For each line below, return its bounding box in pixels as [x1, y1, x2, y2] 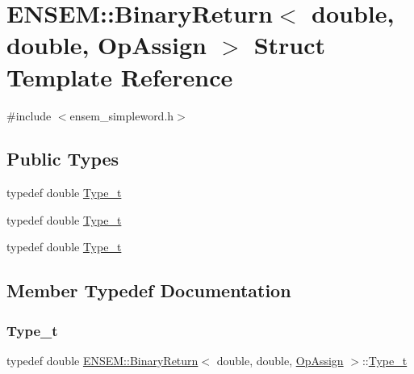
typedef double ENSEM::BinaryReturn [6, 352, 199, 369]
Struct [253, 28, 326, 61]
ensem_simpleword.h [69, 107, 174, 124]
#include [6, 107, 52, 124]
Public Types [6, 146, 119, 171]
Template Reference [6, 60, 233, 93]
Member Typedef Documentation [6, 278, 291, 303]
